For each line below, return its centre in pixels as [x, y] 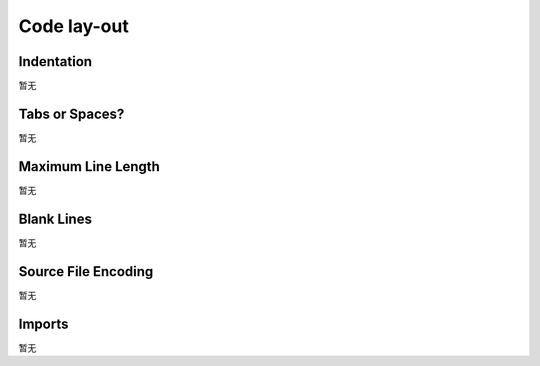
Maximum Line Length [89, 166]
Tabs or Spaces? [71, 113]
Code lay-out [73, 26]
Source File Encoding [86, 271]
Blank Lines [55, 218]
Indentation [55, 61]
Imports [43, 323]
